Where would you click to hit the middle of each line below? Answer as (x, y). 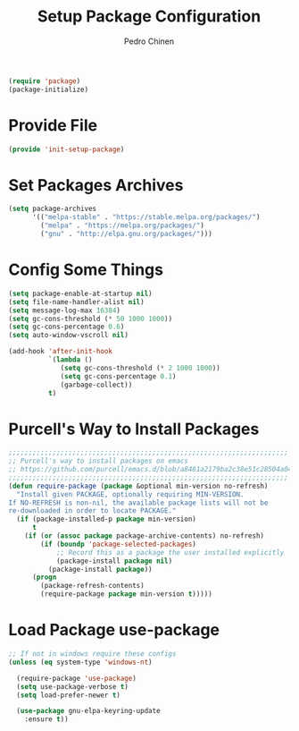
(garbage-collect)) (96, 385)
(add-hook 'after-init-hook (61, 352)
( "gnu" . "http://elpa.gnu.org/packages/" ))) (127, 234)
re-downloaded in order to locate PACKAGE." (92, 511)
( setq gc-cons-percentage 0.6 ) (66, 327)
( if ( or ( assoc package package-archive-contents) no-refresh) (145, 536)
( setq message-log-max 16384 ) (65, 310)
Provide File (53, 125)
